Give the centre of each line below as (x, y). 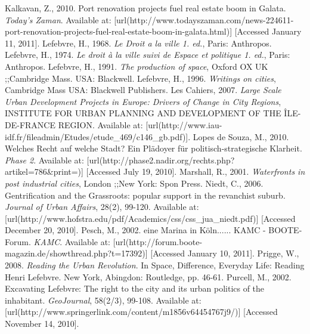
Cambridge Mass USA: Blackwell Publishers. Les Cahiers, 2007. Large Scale (143, 90)
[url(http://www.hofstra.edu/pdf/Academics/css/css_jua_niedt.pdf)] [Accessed (150, 218)
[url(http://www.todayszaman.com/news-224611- (204, 19)
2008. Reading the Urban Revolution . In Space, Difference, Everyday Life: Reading (155, 265)
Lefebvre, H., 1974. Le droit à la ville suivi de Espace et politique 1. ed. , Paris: (148, 55)
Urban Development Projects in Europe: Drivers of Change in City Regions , (143, 101)
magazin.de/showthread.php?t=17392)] (76, 253)
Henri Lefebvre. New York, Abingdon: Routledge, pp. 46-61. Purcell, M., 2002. (148, 276)
